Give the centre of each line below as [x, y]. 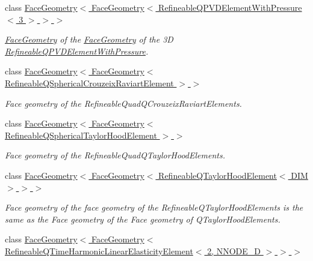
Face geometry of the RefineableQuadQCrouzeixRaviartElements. [123, 103]
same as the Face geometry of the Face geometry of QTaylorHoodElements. [143, 219]
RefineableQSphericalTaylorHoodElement [81, 135]
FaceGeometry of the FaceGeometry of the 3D [89, 39]
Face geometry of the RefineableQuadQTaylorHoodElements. [115, 155]
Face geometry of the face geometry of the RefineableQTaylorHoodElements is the [154, 207]
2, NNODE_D [234, 250]
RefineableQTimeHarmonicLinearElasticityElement [99, 250]
